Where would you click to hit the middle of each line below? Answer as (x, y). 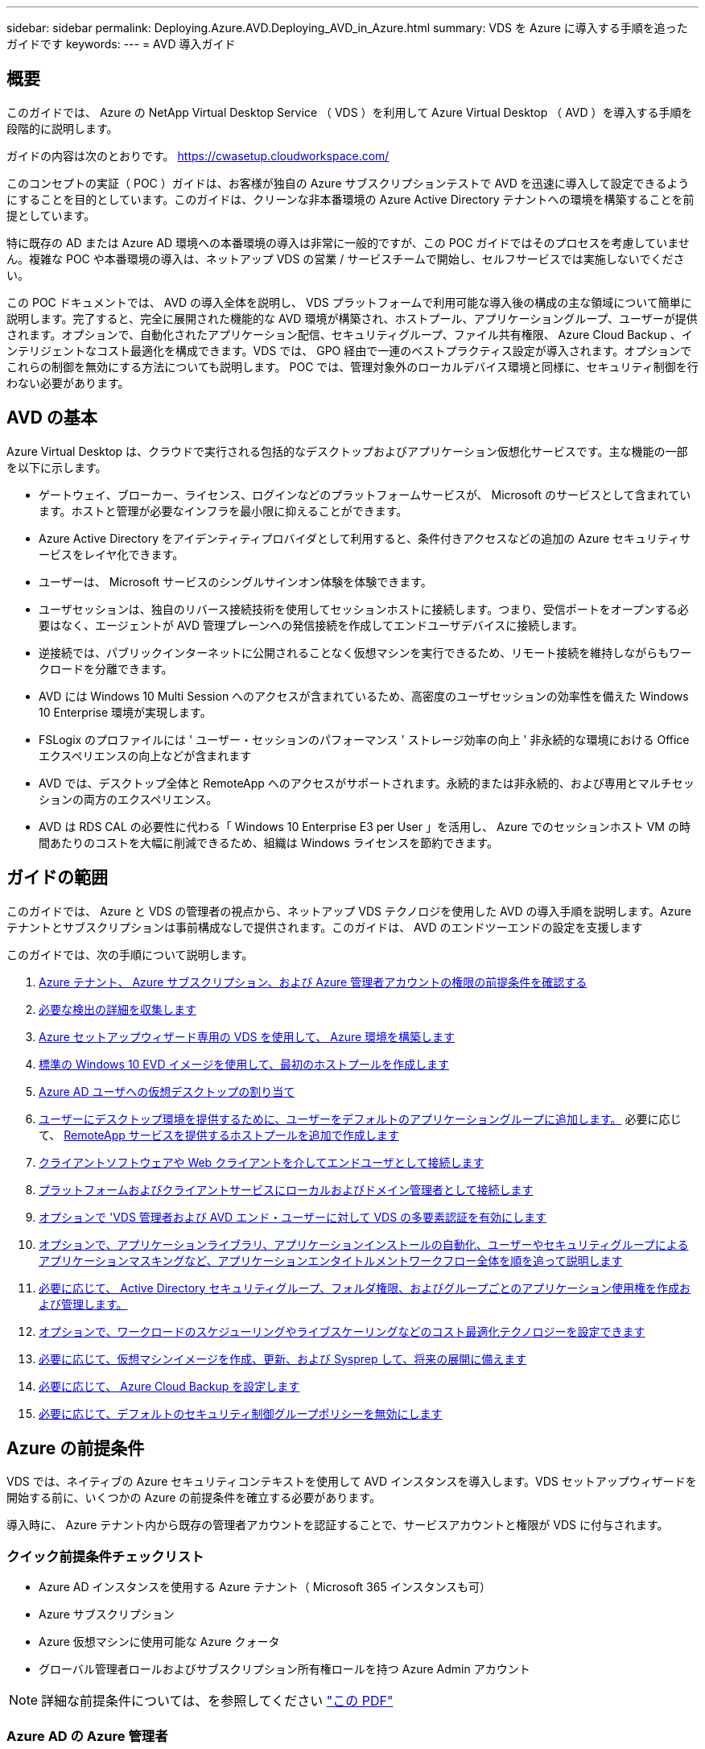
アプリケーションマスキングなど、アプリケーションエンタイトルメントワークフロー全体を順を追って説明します (331, 1260)
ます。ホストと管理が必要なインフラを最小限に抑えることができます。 (223, 511)
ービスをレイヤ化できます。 (111, 554)
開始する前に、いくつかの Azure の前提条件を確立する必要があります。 (194, 1498)
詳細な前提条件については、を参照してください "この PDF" (217, 1701)
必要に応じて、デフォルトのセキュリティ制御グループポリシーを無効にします (241, 1413)
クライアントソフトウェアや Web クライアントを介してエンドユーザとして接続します (262, 1162)
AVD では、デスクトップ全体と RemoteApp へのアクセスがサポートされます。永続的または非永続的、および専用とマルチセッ (367, 783)
